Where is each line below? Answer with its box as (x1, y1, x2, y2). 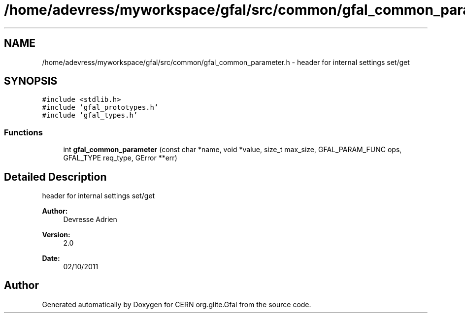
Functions (4, 127, 43, 137)
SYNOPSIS (4, 75, 58, 88)
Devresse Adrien (63, 215, 117, 224)
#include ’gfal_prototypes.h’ (42, 103, 159, 112)
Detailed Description (4, 170, 107, 183)
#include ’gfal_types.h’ (42, 111, 138, 120)
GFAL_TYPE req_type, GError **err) (63, 154, 177, 162)
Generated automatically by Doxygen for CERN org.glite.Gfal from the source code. (42, 300, 311, 309)
